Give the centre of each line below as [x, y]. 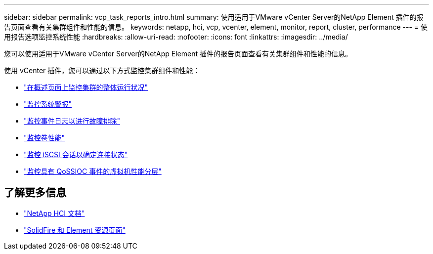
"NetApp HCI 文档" [54, 213]
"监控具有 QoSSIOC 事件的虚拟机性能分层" [93, 171]
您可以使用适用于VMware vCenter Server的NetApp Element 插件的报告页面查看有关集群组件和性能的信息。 [178, 54]
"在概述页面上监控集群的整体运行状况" [86, 87]
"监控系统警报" [48, 104]
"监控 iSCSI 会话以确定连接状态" [76, 154]
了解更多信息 [35, 193]
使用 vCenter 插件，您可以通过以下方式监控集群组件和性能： [102, 70]
